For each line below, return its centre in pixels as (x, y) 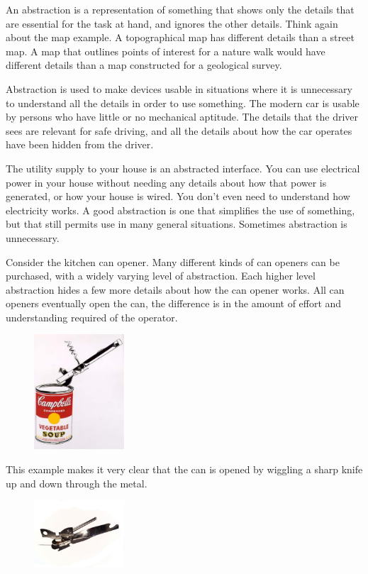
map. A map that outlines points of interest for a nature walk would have (166, 51)
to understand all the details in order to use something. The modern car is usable (183, 103)
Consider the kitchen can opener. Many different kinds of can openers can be (173, 261)
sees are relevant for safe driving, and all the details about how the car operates (179, 130)
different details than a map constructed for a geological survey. (144, 65)
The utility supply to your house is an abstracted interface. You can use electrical (183, 168)
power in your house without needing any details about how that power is (166, 182)
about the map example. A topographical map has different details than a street (180, 37)
